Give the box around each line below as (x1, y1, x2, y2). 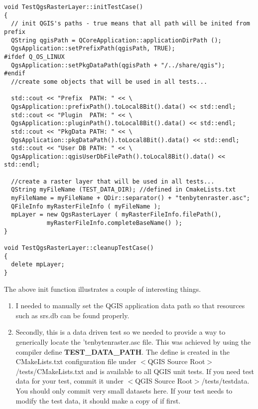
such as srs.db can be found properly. (15, 310, 129, 320)
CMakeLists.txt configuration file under (15, 356, 136, 367)
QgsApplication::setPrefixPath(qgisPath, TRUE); (11, 45, 175, 52)
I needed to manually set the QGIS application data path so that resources (15, 300, 245, 311)
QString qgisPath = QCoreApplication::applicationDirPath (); (11, 36, 222, 44)
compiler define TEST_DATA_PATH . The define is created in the (15, 346, 230, 357)
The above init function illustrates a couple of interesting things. (4, 283, 201, 294)
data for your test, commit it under (15, 376, 124, 386)
